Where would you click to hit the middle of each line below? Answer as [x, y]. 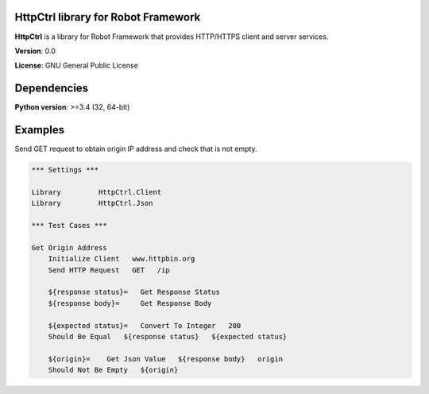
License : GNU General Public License [76, 66]
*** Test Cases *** [69, 226]
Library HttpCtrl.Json [93, 203]
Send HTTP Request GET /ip [109, 270]
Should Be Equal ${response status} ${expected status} [168, 336]
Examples [40, 130]
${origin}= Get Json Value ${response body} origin [166, 359]
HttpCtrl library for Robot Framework [108, 17]
